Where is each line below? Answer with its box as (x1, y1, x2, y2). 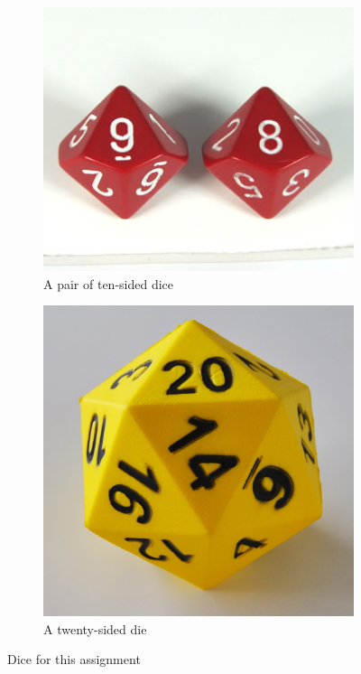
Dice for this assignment (7, 650, 141, 669)
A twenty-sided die (43, 619, 147, 638)
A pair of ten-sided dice (43, 274, 174, 293)
